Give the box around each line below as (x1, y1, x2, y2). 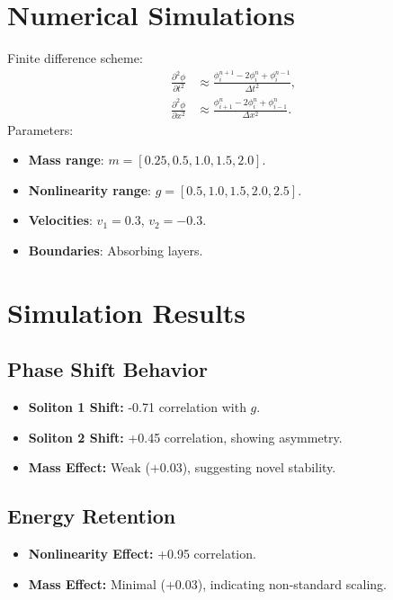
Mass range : (28, 150, 104, 169)
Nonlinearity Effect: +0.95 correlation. (28, 544, 256, 563)
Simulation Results (7, 293, 246, 330)
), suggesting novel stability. (182, 458, 336, 477)
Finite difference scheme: (7, 49, 143, 67)
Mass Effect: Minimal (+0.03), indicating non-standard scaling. (28, 574, 387, 593)
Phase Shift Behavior (7, 355, 208, 383)
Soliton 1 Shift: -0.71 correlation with (28, 398, 246, 416)
